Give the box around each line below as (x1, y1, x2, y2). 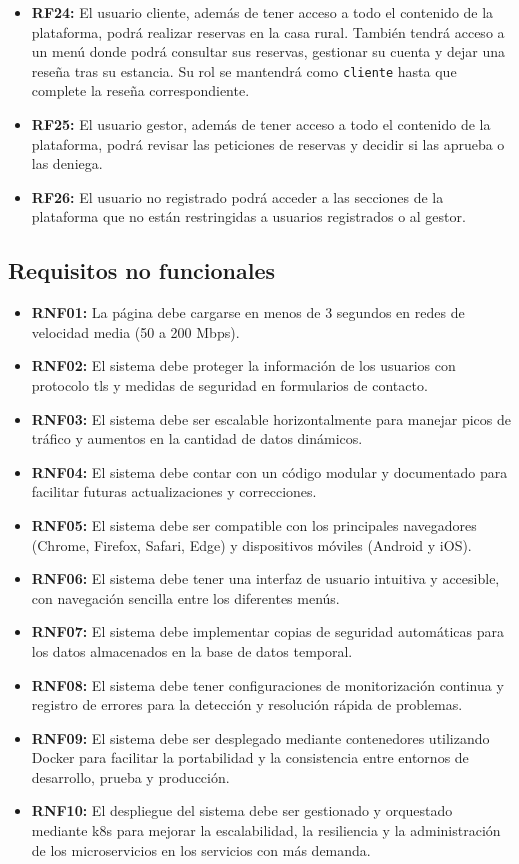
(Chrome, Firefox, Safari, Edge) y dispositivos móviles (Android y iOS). (31, 534, 472, 555)
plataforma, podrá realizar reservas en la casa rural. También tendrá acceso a (31, 21, 505, 42)
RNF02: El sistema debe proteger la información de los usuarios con (31, 355, 456, 376)
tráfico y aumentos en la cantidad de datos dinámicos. (31, 428, 363, 449)
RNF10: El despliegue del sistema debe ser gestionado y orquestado (31, 800, 453, 821)
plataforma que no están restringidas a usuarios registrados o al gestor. (31, 206, 466, 227)
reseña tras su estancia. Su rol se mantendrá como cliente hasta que (31, 60, 457, 81)
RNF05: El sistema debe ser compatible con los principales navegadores (31, 514, 477, 535)
